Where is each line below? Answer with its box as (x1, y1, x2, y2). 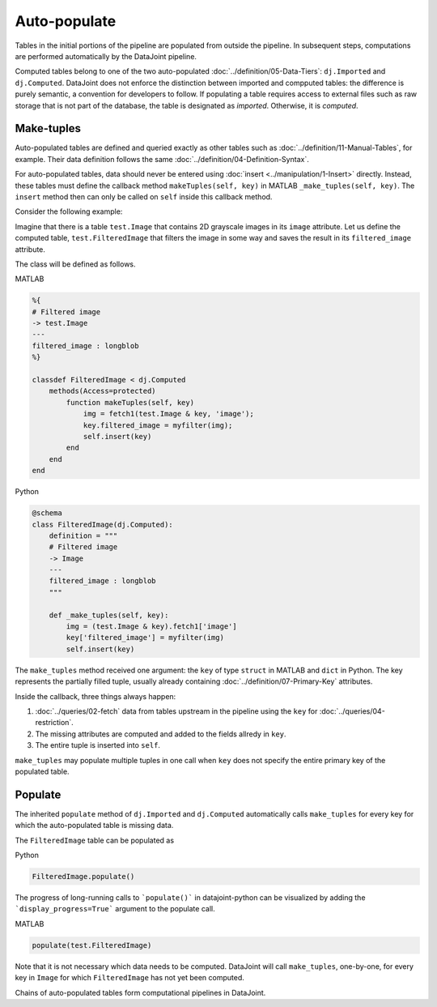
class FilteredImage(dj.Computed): (32, 519, 173, 529)
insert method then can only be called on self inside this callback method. (15, 191, 273, 202)
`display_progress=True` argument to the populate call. (15, 904, 215, 914)
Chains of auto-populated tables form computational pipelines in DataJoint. (15, 988, 266, 997)
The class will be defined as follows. (15, 259, 137, 269)
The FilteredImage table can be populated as (15, 835, 174, 845)
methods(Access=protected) (49, 386, 157, 396)
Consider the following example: (15, 207, 123, 216)
